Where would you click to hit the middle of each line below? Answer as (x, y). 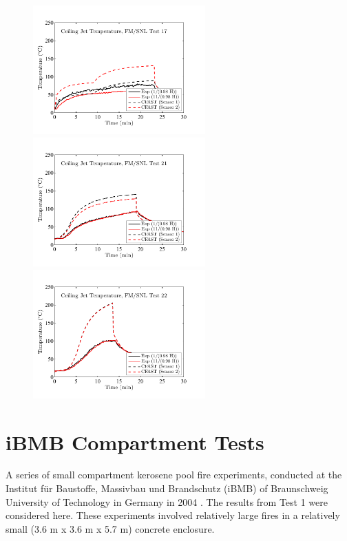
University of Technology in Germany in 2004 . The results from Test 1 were (167, 501)
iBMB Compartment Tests (135, 442)
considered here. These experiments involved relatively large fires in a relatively (173, 515)
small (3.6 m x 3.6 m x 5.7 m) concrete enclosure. (110, 528)
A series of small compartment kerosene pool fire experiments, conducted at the (174, 475)
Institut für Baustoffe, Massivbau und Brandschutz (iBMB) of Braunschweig (167, 488)
